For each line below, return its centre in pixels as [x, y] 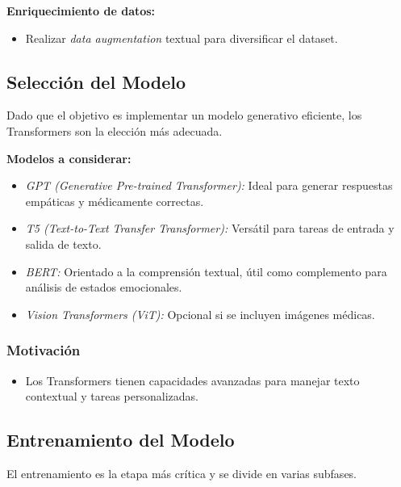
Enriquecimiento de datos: [81, 10]
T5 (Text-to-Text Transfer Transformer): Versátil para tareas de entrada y [210, 228]
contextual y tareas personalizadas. [112, 396]
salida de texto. [63, 243]
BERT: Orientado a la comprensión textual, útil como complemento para [206, 271]
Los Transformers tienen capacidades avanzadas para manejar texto [192, 380]
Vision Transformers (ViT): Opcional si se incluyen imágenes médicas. [200, 314]
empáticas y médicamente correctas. [115, 201]
